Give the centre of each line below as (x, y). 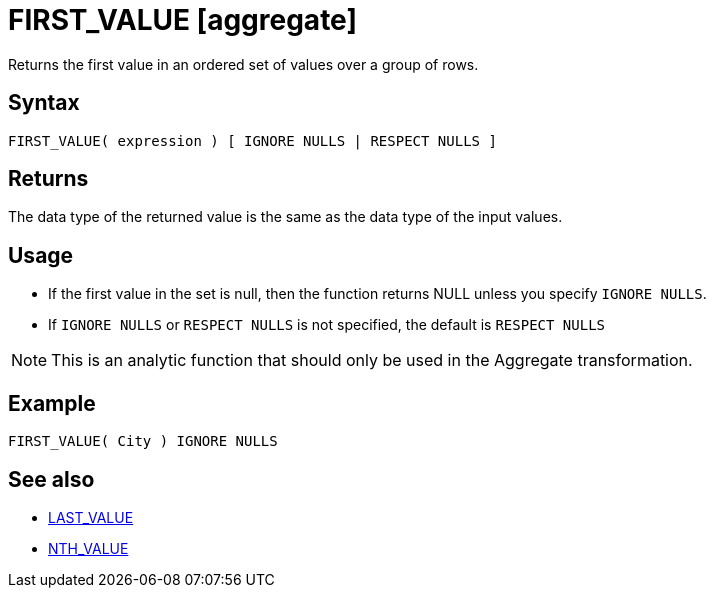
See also (51, 479)
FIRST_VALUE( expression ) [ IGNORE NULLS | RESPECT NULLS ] (252, 140)
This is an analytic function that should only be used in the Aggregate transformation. (372, 360)
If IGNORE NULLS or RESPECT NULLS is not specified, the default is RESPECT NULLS (327, 325)
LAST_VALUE (91, 517)
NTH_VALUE (88, 548)
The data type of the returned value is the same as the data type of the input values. (285, 217)
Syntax (44, 103)
